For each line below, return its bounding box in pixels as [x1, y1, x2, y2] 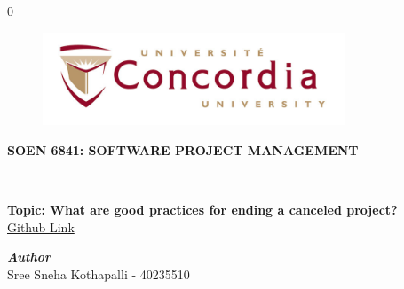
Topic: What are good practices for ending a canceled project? [7, 199, 398, 218]
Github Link [7, 217, 75, 236]
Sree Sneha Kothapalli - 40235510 [7, 264, 190, 283]
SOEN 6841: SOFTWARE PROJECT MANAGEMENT [7, 140, 359, 159]
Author [7, 247, 51, 266]
